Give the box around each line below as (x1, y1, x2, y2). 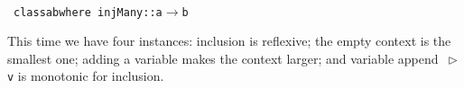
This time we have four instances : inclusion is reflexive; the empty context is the (7, 31, 451, 50)
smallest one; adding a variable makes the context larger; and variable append (7, 48, 439, 67)
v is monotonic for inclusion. (7, 66, 164, 85)
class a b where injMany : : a (14, 5, 162, 19)
